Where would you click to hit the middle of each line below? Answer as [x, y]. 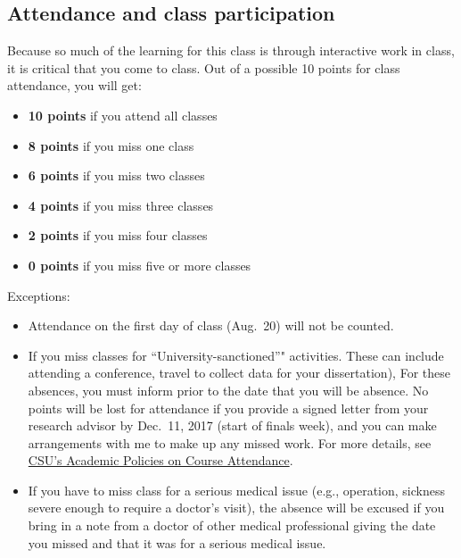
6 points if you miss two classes [116, 175]
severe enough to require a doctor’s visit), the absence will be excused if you [236, 508]
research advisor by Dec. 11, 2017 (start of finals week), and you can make [232, 425]
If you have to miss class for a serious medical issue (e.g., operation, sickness [236, 490]
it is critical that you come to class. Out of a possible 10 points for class [204, 67]
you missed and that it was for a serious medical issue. [177, 542]
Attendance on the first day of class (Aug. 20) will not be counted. [211, 325]
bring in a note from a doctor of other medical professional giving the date [232, 525]
